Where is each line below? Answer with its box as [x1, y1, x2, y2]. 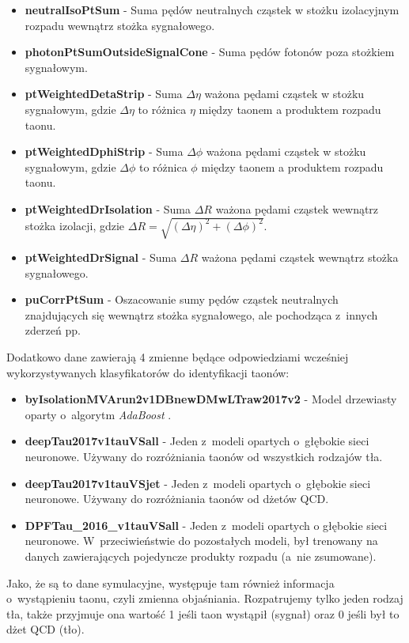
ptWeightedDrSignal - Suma [25, 249, 177, 266]
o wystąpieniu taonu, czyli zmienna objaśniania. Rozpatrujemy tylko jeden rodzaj [6, 590, 403, 607]
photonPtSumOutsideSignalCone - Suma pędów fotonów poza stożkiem [25, 43, 395, 60]
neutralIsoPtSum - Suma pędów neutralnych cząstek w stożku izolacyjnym [25, 2, 400, 17]
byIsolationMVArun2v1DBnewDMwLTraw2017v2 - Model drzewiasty [25, 391, 397, 407]
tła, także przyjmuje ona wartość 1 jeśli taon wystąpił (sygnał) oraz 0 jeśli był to [6, 605, 400, 622]
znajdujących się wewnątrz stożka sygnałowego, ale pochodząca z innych [25, 306, 378, 323]
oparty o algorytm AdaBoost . [25, 406, 172, 422]
